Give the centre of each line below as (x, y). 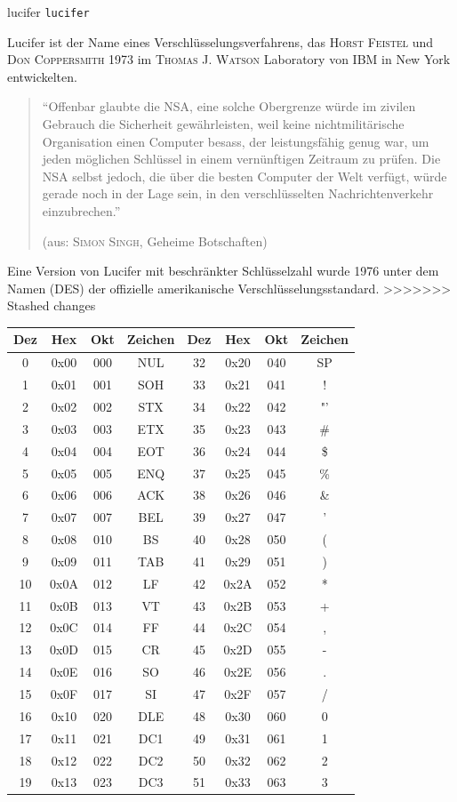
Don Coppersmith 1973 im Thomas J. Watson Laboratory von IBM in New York (229, 59)
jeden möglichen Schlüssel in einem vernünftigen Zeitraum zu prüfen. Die (241, 159)
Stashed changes (52, 305)
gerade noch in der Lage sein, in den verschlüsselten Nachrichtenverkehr (238, 193)
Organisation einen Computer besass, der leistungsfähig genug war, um (236, 141)
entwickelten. (42, 76)
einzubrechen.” (81, 211)
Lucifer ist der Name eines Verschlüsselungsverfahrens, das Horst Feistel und (220, 41)
